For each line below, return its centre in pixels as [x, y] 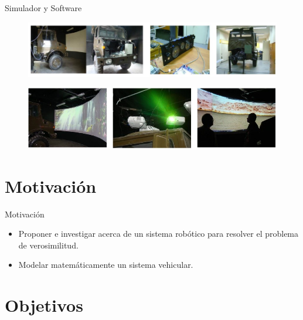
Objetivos [44, 305]
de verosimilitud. [48, 245]
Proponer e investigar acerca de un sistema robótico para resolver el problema [159, 234]
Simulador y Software [43, 8]
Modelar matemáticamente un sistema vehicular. [106, 265]
